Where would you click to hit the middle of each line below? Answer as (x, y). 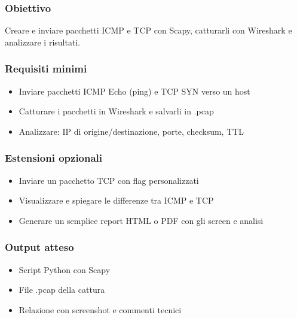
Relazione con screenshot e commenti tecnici (100, 309)
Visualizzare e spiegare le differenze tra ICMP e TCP (116, 200)
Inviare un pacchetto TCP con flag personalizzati (109, 180)
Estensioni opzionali (54, 158)
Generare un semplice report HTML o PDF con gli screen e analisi (141, 220)
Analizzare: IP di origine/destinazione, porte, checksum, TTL (131, 131)
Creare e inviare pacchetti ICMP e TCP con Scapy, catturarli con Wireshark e (148, 30)
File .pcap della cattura (62, 290)
